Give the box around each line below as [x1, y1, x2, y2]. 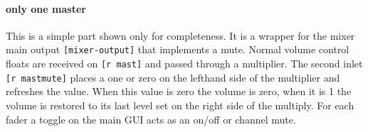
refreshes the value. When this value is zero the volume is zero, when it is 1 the [6, 84, 352, 99]
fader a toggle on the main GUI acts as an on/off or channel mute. [6, 111, 296, 126]
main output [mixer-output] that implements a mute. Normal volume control [6, 42, 349, 57]
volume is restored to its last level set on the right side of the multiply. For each [6, 97, 354, 112]
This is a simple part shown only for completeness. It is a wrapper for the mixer [6, 28, 355, 43]
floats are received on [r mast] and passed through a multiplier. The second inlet [6, 56, 363, 71]
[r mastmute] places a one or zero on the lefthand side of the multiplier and [6, 70, 340, 84]
